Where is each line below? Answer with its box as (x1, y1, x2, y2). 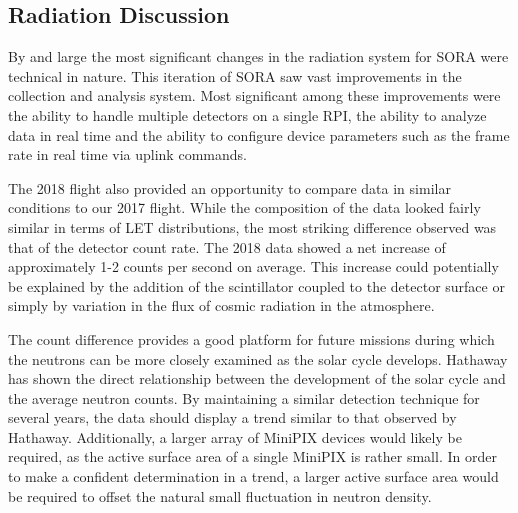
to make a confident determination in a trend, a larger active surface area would (8, 466, 499, 487)
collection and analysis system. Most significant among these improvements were (8, 85, 501, 106)
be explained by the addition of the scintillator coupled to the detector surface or (8, 275, 505, 296)
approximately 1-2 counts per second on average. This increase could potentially (8, 256, 499, 277)
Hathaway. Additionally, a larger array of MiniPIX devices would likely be (8, 426, 462, 447)
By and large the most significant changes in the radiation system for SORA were (8, 46, 509, 67)
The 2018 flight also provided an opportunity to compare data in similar (8, 177, 451, 198)
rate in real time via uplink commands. (8, 144, 247, 165)
